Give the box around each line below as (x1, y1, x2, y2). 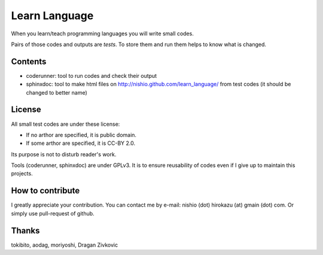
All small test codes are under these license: (11, 120, 120, 127)
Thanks (11, 225, 40, 236)
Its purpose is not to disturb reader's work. (11, 150, 117, 158)
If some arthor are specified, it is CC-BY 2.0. (26, 139, 136, 147)
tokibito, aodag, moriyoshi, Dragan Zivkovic (11, 241, 118, 248)
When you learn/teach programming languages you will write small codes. (11, 30, 194, 37)
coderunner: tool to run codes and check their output (26, 72, 157, 79)
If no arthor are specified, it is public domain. (26, 131, 137, 138)
